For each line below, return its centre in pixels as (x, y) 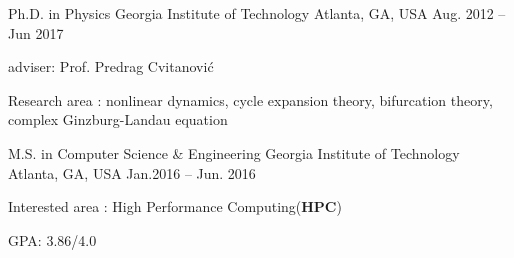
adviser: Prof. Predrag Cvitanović (111, 66)
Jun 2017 (36, 32)
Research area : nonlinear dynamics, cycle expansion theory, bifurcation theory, (250, 99)
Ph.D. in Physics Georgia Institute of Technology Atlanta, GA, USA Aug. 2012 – (257, 13)
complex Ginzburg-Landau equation (118, 119)
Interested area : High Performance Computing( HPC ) (175, 206)
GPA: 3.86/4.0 (52, 239)
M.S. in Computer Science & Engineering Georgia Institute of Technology (234, 152)
